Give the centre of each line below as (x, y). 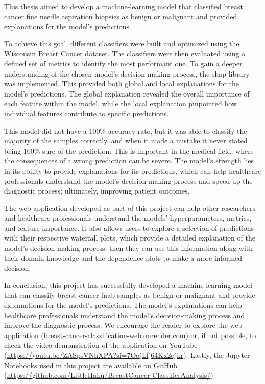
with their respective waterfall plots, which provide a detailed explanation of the (130, 238)
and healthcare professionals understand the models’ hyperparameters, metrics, (128, 218)
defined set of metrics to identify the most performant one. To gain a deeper (123, 63)
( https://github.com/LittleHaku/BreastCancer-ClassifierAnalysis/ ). (110, 375)
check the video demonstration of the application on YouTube (101, 345)
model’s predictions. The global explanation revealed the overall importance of (127, 93)
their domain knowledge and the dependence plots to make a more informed (123, 258)
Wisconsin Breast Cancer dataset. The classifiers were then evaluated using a (125, 53)
